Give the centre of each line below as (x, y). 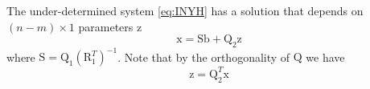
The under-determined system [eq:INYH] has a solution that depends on (185, 10)
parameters (106, 26)
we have (325, 57)
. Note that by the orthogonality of (204, 57)
